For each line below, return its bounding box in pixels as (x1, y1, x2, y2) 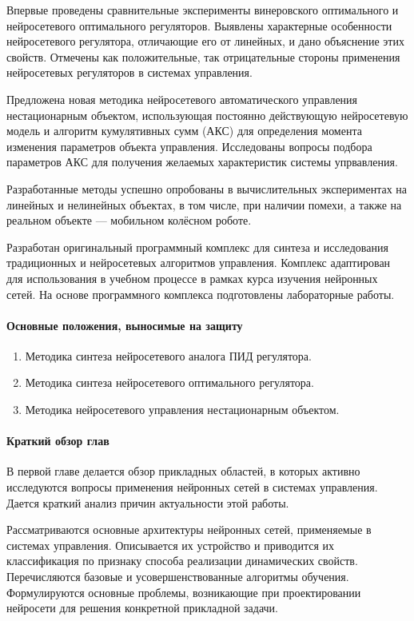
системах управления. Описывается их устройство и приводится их (6, 536, 334, 553)
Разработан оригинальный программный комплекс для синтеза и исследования (6, 238, 388, 255)
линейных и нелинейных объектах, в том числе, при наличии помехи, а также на (6, 196, 402, 213)
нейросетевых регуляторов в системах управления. (6, 64, 253, 81)
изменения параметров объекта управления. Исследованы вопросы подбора (6, 137, 372, 154)
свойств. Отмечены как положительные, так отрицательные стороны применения (6, 48, 400, 65)
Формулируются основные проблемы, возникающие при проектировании (6, 583, 361, 600)
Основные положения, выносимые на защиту (6, 316, 243, 333)
